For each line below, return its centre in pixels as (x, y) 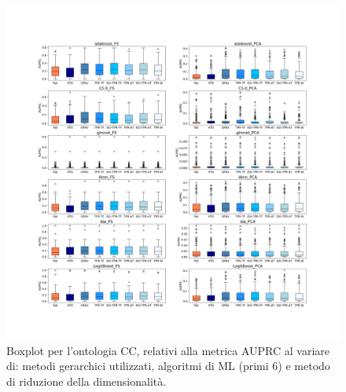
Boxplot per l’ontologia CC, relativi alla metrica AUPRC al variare (168, 350)
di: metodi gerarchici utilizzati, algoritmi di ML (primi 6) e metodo (168, 366)
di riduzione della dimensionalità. (86, 381)
